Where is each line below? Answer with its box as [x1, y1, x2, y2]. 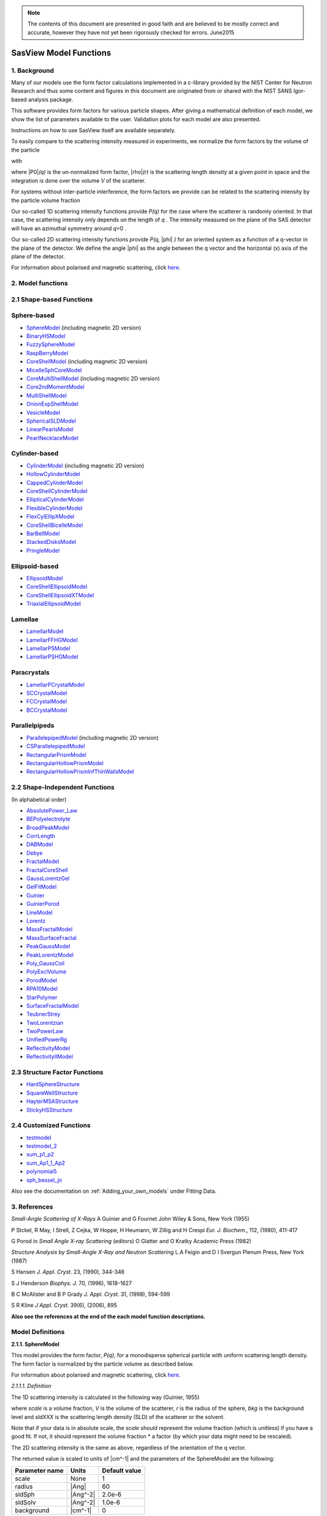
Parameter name [15, 1466, 64, 1475]
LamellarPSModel [26, 645, 71, 652]
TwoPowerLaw [26, 1028, 64, 1035]
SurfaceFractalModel [26, 1002, 79, 1009]
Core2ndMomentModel [26, 383, 85, 391]
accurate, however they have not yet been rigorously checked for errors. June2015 [27, 29, 234, 36]
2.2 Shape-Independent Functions [11, 783, 115, 791]
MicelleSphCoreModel [26, 366, 82, 374]
